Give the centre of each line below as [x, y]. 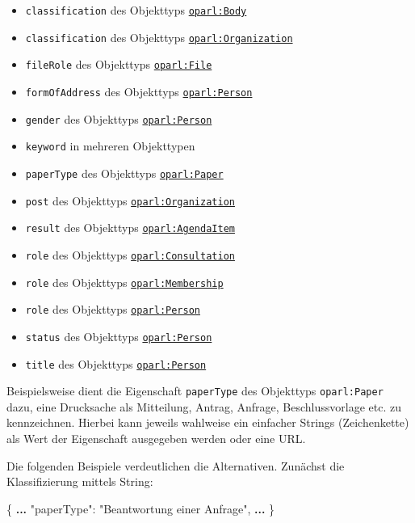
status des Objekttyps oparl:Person [119, 336]
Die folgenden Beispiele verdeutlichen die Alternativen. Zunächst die [176, 465]
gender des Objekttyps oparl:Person [119, 118]
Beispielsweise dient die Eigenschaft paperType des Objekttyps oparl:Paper [195, 391]
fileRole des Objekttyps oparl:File [119, 64]
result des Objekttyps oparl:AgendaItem [130, 228]
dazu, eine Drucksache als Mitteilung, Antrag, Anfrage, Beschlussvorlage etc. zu [204, 406]
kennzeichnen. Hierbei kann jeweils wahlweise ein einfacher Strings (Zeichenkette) [208, 422]
